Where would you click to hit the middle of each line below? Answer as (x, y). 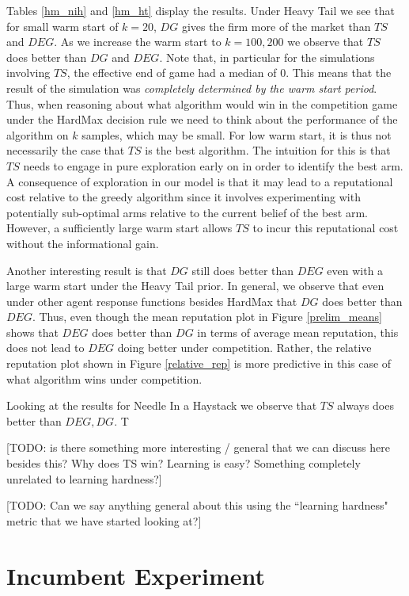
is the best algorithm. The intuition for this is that (268, 150)
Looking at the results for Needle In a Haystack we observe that (162, 405)
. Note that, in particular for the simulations (267, 57)
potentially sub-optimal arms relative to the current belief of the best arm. (187, 212)
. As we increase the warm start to (138, 42)
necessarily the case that (66, 150)
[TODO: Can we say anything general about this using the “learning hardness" (197, 505)
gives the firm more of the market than (276, 26)
